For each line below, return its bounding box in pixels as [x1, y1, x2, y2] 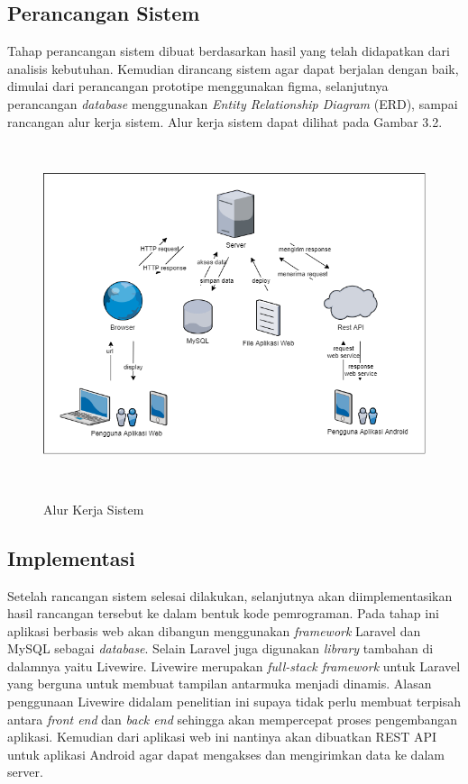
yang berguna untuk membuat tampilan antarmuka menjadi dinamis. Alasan [7, 674, 432, 693]
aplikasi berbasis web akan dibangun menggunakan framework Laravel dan [7, 621, 421, 640]
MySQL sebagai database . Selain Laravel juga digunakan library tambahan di [7, 639, 434, 658]
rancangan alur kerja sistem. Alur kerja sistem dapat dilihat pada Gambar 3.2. [7, 112, 443, 131]
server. [7, 762, 43, 781]
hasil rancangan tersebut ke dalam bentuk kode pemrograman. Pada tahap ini [7, 604, 439, 623]
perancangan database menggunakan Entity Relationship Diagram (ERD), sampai [7, 94, 458, 113]
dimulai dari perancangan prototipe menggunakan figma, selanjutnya [7, 77, 389, 96]
